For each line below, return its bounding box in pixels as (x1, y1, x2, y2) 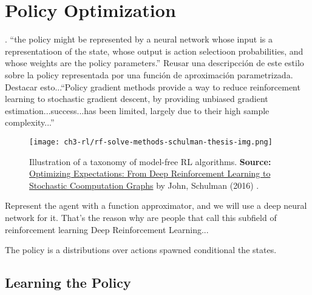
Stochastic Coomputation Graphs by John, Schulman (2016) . (29, 178, 259, 191)
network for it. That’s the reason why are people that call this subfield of (5, 211, 277, 223)
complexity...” (5, 116, 55, 129)
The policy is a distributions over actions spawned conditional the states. (5, 243, 277, 256)
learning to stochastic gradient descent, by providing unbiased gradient (5, 92, 268, 105)
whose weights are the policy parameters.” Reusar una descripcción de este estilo (5, 56, 304, 69)
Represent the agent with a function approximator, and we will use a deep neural (5, 199, 307, 212)
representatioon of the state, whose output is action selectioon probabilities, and (5, 44, 304, 57)
